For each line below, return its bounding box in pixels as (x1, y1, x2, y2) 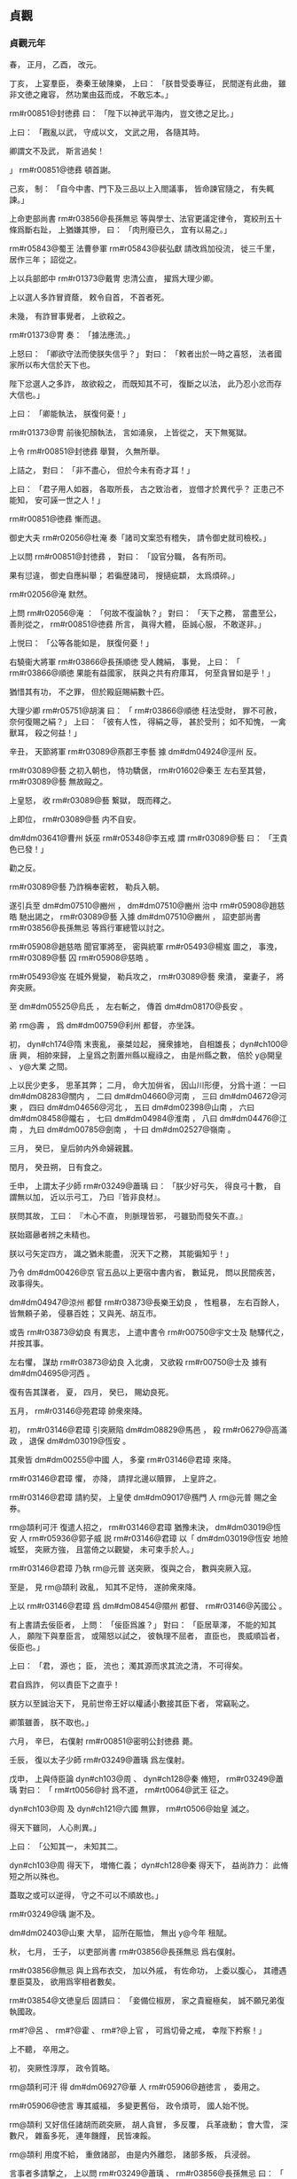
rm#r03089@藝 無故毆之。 (9, 776, 108, 786)
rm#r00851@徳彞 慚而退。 (9, 513, 106, 524)
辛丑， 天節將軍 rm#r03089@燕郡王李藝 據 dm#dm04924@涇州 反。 (9, 746, 262, 756)
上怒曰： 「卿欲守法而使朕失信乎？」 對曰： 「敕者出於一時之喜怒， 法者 (9, 348, 275, 359)
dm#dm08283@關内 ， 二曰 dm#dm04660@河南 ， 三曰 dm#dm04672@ (9, 1090, 279, 1101)
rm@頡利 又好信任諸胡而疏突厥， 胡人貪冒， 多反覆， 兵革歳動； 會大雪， (9, 2119, 278, 2129)
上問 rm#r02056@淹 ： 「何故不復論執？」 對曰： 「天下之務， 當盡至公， (9, 607, 282, 618)
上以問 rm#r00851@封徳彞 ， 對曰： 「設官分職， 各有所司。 (9, 551, 231, 561)
